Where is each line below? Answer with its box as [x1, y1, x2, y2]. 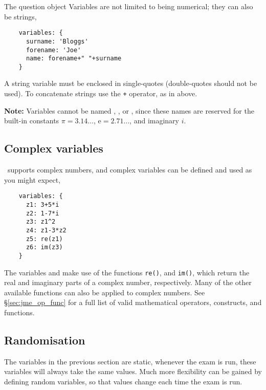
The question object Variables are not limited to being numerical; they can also [4, 1, 253, 11]
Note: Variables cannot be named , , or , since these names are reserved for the [4, 105, 254, 116]
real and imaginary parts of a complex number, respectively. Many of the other [4, 277, 252, 288]
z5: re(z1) [26, 235, 63, 243]
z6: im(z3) [26, 244, 63, 251]
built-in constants [4, 115, 59, 126]
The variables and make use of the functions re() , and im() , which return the [4, 267, 250, 277]
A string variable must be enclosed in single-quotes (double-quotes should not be [4, 78, 257, 89]
